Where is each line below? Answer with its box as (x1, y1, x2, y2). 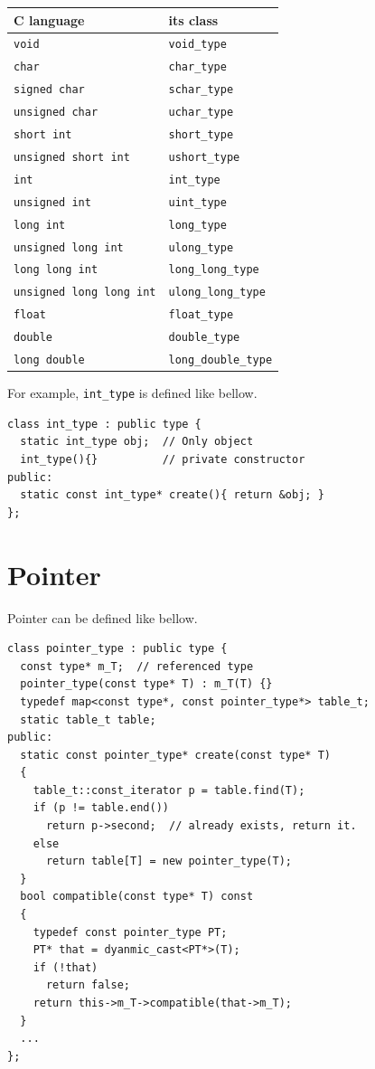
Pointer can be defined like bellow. (7, 608, 198, 627)
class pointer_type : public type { (7, 642, 228, 656)
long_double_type (168, 354, 273, 367)
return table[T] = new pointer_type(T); (45, 855, 292, 868)
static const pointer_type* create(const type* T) (20, 748, 331, 762)
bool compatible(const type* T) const (20, 890, 254, 903)
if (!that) (33, 960, 98, 974)
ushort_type (168, 150, 240, 164)
